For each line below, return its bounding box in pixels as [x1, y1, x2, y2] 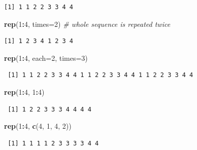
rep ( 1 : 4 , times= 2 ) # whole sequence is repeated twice [4, 18, 171, 29]
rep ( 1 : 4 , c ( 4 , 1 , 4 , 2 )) [4, 121, 72, 131]
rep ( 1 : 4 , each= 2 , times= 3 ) [4, 52, 88, 63]
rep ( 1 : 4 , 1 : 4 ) [4, 86, 45, 97]
